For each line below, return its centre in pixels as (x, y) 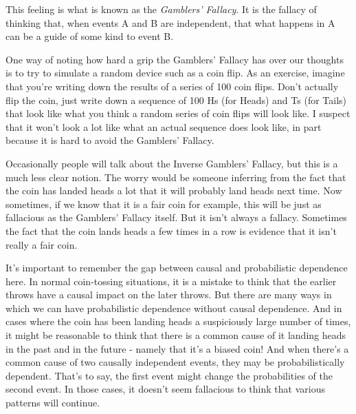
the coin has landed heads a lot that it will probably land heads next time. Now (174, 190)
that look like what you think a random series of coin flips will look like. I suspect (178, 113)
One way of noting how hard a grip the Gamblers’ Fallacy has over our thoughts (175, 59)
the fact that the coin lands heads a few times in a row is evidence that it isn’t (171, 230)
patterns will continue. (53, 403)
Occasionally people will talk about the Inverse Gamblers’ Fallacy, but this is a (172, 163)
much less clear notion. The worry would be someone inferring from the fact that (176, 177)
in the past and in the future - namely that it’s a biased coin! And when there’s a (177, 348)
